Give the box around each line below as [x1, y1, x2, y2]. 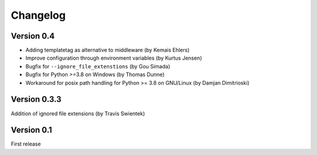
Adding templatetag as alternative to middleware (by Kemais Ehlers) [25, 47, 190, 54]
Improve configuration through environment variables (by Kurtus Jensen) [25, 54, 203, 61]
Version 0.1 [11, 125, 52, 135]
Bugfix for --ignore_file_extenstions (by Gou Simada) [25, 63, 170, 70]
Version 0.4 [11, 31, 55, 41]
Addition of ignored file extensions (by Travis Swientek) [11, 110, 145, 117]
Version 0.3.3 [11, 94, 62, 105]
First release [11, 140, 41, 147]
